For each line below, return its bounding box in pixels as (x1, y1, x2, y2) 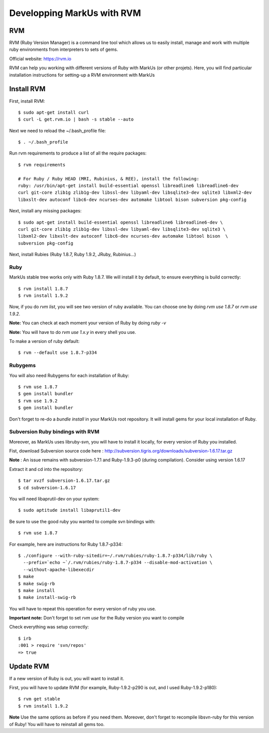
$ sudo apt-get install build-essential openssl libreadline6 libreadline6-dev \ (18, 219, 223, 225)
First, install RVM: (9, 98, 45, 104)
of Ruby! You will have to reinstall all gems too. (9, 721, 105, 727)
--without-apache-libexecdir (23, 567, 95, 573)
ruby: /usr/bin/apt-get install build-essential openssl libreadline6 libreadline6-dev (18, 183, 239, 189)
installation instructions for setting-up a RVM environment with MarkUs (9, 72, 155, 78)
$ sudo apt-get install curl (18, 110, 89, 115)
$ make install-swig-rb (18, 594, 76, 600)
